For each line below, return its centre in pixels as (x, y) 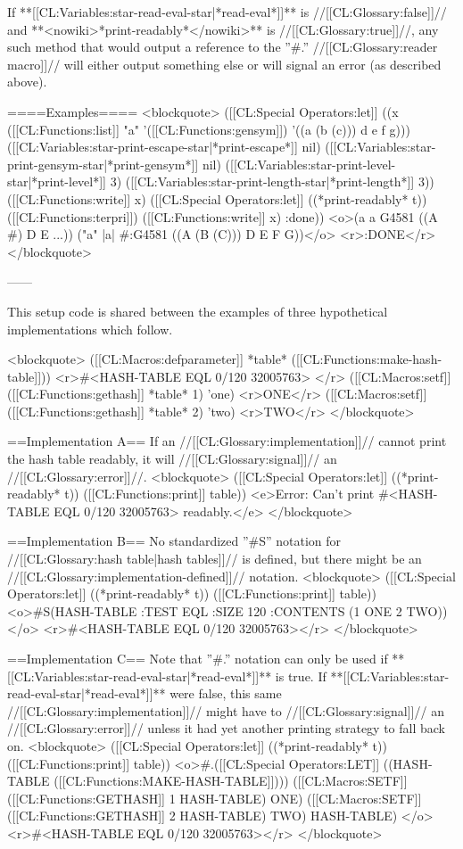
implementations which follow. (90, 329)
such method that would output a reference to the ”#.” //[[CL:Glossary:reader (223, 47)
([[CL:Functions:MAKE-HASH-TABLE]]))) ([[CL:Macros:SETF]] (231, 781)
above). (27, 82)
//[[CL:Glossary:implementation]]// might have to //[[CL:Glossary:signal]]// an (226, 710)
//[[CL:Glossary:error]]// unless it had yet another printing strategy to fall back (226, 728)
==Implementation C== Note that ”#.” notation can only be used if (198, 658)
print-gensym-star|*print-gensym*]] (103, 164)
